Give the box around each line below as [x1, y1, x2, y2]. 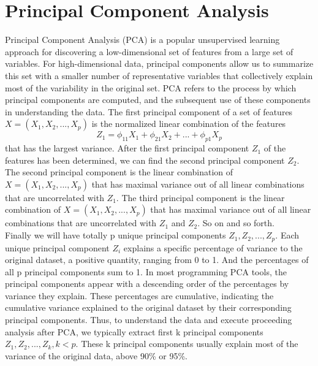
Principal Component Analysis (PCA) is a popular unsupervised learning [5, 33, 280, 46]
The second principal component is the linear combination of [5, 166, 233, 178]
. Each [275, 229, 300, 242]
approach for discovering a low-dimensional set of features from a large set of [5, 45, 293, 58]
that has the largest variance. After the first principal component [5, 142, 249, 154]
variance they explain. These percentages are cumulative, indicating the [5, 289, 274, 302]
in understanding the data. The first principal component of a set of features [5, 105, 293, 118]
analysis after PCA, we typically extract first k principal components [5, 325, 263, 338]
